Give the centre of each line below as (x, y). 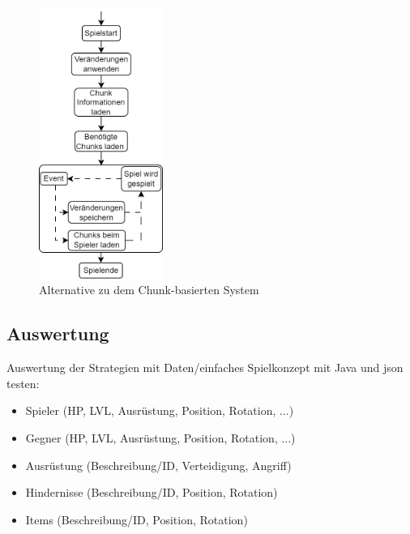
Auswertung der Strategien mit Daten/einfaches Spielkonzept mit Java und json (205, 367)
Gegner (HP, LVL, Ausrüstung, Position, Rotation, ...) (160, 437)
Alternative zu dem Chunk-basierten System (149, 290)
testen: (23, 383)
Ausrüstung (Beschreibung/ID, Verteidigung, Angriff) (158, 465)
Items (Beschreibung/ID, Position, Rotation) (137, 519)
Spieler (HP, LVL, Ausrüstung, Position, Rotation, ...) (160, 410)
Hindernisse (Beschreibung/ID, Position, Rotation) (152, 492)
